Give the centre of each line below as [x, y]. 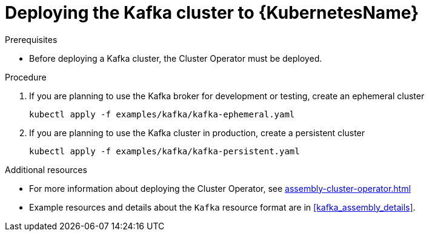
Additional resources [46, 169]
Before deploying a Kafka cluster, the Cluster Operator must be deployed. [176, 58]
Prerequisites [31, 39]
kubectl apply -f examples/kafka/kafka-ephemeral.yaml [162, 114]
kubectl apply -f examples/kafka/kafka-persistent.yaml [165, 151]
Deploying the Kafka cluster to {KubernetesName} [212, 13]
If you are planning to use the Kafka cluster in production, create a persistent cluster [197, 133]
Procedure [26, 77]
